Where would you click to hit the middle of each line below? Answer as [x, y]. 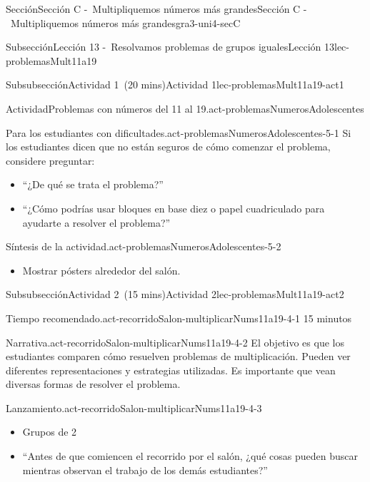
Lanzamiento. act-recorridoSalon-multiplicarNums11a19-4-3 [134, 407]
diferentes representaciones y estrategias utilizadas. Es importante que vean [171, 370]
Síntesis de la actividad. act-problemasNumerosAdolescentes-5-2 [144, 246]
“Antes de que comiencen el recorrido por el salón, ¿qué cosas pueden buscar [190, 456]
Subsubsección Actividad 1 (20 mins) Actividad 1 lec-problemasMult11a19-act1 [175, 84]
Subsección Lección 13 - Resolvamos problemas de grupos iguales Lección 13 [170, 47]
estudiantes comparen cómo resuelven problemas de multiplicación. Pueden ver [178, 356]
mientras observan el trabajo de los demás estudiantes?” [145, 470]
